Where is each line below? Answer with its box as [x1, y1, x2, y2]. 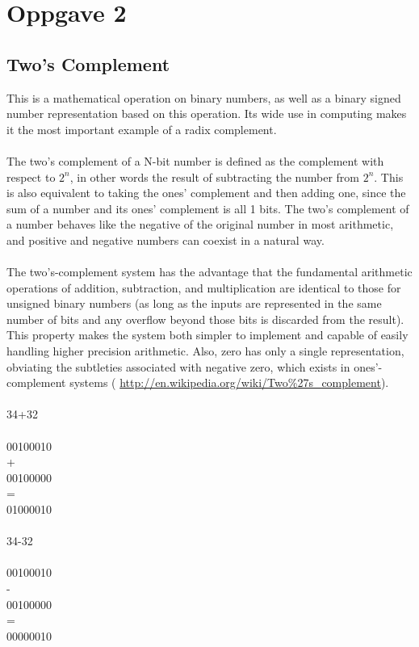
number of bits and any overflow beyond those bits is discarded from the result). [6, 310, 404, 327]
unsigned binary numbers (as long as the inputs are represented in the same [6, 295, 382, 312]
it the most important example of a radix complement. [6, 120, 277, 137]
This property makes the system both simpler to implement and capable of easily [6, 326, 409, 343]
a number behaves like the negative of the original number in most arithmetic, [6, 216, 394, 233]
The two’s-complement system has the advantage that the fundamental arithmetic [6, 263, 413, 280]
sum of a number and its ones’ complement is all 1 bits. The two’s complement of [6, 200, 409, 216]
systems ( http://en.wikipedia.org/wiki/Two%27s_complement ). [69, 374, 389, 391]
